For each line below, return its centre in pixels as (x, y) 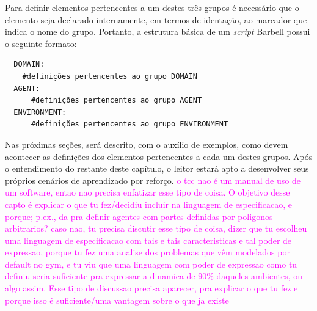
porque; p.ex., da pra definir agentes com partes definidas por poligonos (139, 216)
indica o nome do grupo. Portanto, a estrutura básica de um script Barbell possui (158, 31)
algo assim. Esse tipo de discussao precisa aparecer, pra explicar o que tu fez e (151, 288)
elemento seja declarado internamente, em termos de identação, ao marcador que (156, 19)
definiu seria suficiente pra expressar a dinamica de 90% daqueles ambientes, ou (154, 276)
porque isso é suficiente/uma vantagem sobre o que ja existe (117, 300)
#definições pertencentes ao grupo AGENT (116, 101)
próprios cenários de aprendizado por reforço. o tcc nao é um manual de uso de (153, 180)
